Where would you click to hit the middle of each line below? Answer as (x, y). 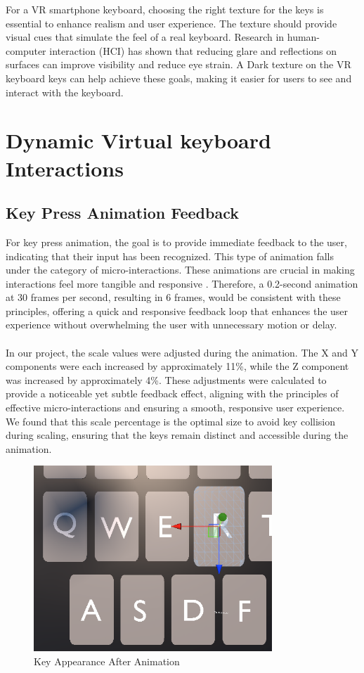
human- (304, 37)
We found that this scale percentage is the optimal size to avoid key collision (170, 421)
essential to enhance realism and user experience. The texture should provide (171, 23)
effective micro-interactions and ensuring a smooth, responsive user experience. (175, 408)
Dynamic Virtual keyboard (138, 140)
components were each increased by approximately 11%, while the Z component (177, 366)
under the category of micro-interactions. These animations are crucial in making (180, 270)
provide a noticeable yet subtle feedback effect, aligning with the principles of (172, 393)
